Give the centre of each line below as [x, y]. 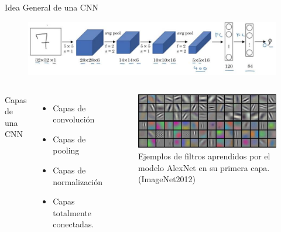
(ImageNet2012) [167, 179]
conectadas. [73, 224]
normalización [78, 181]
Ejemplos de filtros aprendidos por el [204, 156]
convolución [74, 119]
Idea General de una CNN [52, 7]
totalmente [72, 212]
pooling [66, 150]
